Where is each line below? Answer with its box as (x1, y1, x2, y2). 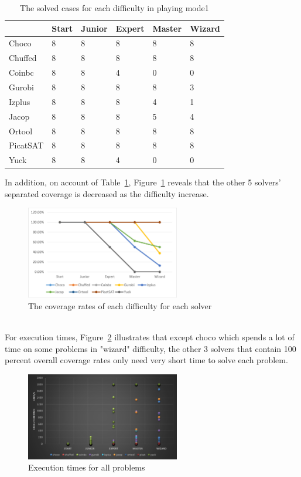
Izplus (9, 95, 30, 107)
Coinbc (9, 66, 34, 79)
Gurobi (9, 80, 34, 93)
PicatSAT (9, 139, 44, 151)
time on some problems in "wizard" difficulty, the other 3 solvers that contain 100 (5, 342, 296, 354)
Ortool (9, 124, 33, 137)
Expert (115, 22, 145, 34)
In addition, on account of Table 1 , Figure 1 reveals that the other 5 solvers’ (5, 176, 281, 188)
